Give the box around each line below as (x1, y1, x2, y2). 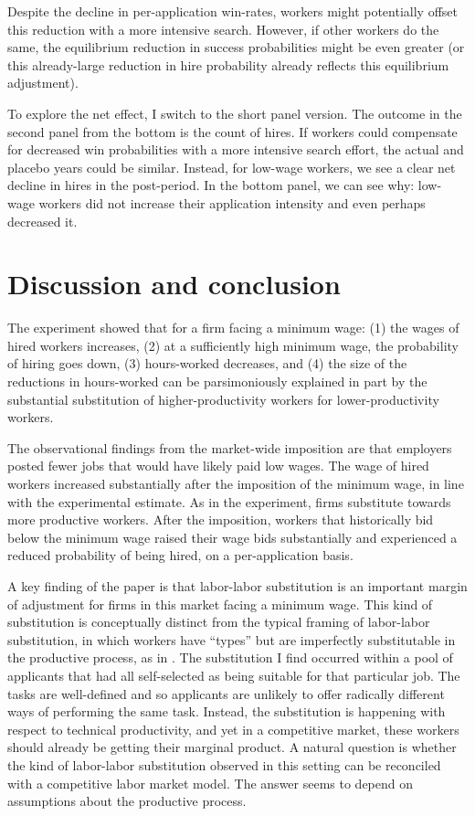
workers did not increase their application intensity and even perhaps (38, 193, 426, 212)
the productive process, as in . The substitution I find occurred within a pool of (7, 648, 453, 667)
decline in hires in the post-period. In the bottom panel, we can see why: (7, 175, 415, 195)
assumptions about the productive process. (7, 791, 247, 811)
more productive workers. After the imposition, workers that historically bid (7, 510, 434, 529)
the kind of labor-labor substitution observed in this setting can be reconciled (7, 755, 441, 774)
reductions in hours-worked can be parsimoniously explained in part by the (7, 372, 427, 391)
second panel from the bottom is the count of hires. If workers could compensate (7, 122, 458, 141)
